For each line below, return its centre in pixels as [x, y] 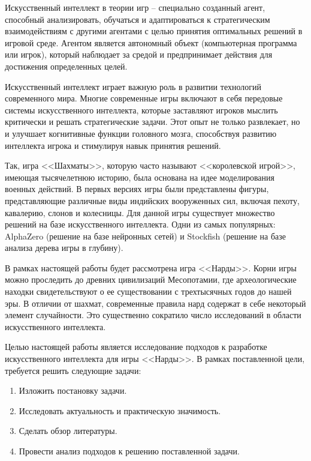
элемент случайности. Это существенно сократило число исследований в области [153, 315]
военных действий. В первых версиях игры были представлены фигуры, [137, 189]
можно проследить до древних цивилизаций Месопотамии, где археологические [151, 279]
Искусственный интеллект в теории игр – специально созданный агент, [135, 7]
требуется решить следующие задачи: [73, 370]
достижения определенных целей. [66, 66]
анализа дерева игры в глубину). [64, 248]
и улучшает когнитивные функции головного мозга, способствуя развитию [141, 133]
